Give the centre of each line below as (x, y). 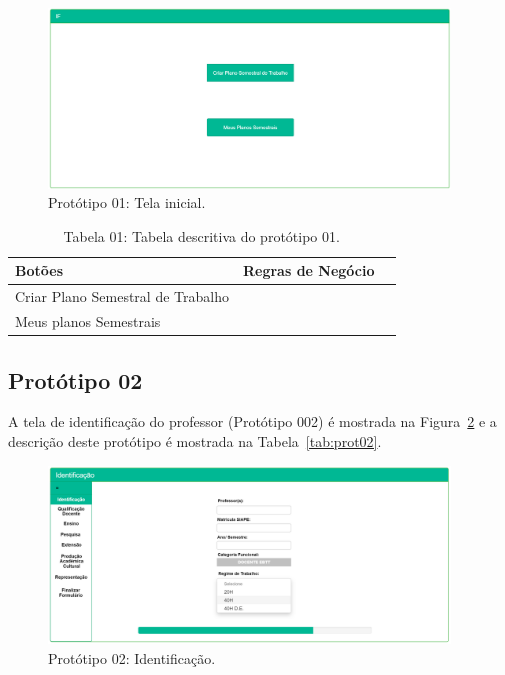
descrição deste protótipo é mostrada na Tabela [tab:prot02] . (195, 440)
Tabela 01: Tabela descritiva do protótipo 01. (201, 235)
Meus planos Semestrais (88, 321)
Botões (39, 270)
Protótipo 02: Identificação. (132, 657)
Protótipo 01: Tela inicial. (127, 202)
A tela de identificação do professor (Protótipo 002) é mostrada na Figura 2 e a (252, 421)
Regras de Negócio (308, 270)
